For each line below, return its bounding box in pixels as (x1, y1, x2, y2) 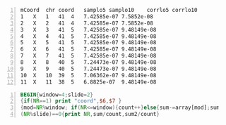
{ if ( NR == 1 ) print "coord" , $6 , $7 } (20, 98, 122, 105)
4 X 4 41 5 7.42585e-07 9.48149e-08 (20, 32, 157, 40)
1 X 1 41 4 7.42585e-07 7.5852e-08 (20, 13, 153, 20)
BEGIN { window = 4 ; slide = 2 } (20, 91, 93, 98)
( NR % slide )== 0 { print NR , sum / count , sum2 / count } (20, 111, 160, 118)
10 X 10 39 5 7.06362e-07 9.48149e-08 (20, 72, 157, 79)
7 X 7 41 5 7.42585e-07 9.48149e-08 (20, 53, 157, 60)
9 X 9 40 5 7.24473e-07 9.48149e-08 (20, 65, 157, 72)
